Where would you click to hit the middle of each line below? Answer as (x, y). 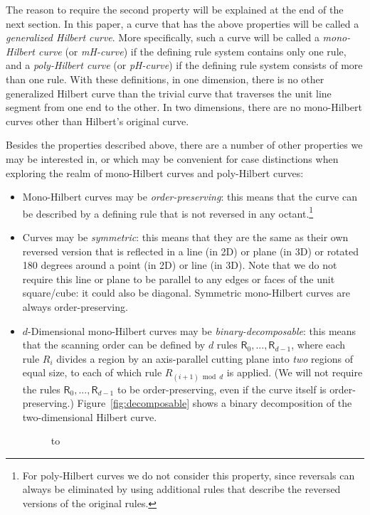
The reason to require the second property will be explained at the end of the (175, 9)
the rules (41, 389)
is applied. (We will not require (295, 372)
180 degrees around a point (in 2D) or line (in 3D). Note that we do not (180, 265)
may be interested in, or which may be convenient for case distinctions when (172, 158)
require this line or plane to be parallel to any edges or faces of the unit (179, 278)
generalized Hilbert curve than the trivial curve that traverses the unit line (169, 93)
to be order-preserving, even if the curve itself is (222, 389)
